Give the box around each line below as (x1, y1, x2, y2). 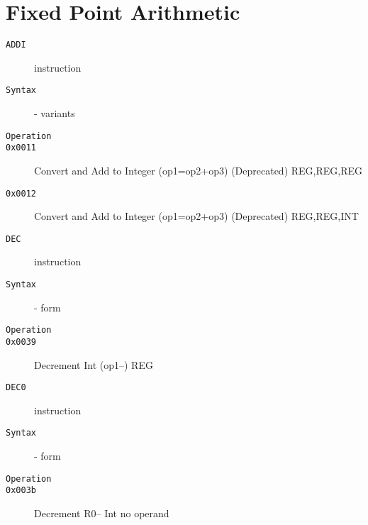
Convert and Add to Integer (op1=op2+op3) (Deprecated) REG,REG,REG (34, 162, 363, 177)
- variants (34, 106, 75, 121)
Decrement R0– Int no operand (34, 506, 169, 520)
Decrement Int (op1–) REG (34, 357, 153, 372)
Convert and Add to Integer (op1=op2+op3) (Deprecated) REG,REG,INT (34, 209, 359, 223)
